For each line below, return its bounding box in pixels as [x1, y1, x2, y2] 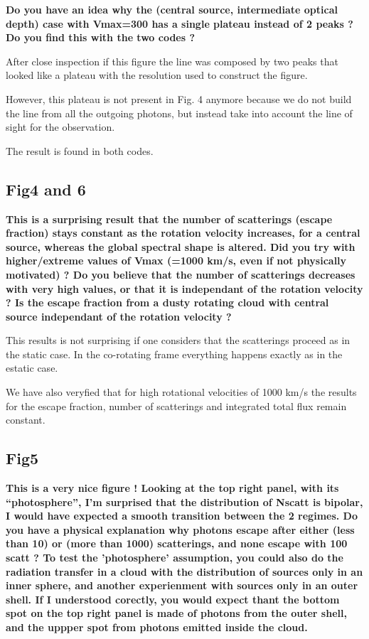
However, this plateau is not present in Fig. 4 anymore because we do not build [6, 91, 352, 106]
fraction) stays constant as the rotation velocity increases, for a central [6, 225, 360, 240]
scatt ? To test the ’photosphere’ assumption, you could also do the [6, 550, 343, 565]
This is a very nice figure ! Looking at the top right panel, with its [6, 480, 339, 495]
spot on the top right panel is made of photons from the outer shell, [6, 606, 347, 621]
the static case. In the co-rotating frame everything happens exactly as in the [6, 346, 343, 361]
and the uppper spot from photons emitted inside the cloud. [6, 620, 308, 634]
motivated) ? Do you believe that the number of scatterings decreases [6, 267, 355, 281]
